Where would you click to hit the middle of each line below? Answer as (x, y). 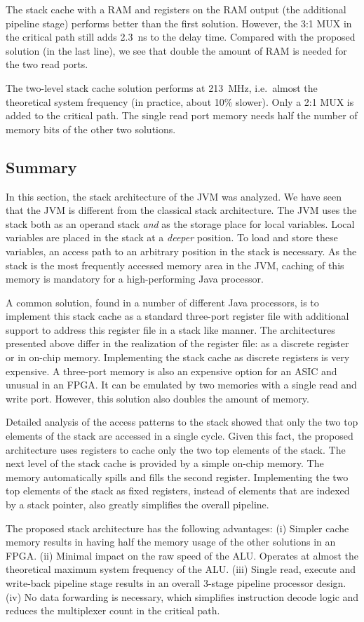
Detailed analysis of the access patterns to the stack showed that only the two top (182, 422)
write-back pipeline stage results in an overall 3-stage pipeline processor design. (176, 582)
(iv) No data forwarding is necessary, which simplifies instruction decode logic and (182, 596)
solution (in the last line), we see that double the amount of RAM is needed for (176, 50)
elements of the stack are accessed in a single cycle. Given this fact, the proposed (180, 436)
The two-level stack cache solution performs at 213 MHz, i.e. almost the (162, 87)
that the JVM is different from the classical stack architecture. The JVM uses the (181, 210)
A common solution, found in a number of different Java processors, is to (162, 302)
